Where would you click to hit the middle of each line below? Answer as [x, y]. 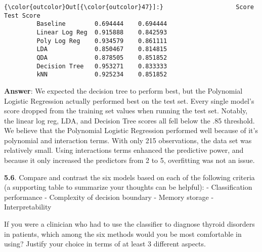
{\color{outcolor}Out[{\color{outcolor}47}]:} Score [129, 7]
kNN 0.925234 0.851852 [102, 75]
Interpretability [28, 207]
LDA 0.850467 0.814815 [102, 49]
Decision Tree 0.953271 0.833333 [102, 66]
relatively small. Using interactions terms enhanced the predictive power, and [124, 150]
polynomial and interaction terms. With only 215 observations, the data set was [128, 140]
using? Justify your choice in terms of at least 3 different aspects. [105, 244]
